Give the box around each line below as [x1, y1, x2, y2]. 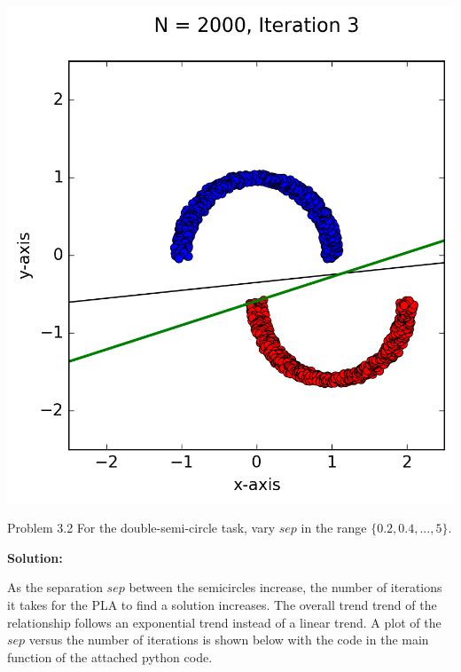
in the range [301, 518, 367, 537]
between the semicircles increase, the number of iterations [129, 578, 442, 597]
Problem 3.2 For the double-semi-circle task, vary [7, 518, 276, 537]
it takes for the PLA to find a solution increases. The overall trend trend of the [7, 596, 437, 614]
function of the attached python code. [7, 647, 213, 666]
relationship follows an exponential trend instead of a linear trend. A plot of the [7, 613, 441, 631]
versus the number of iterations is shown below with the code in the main [28, 630, 429, 649]
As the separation [7, 578, 103, 597]
